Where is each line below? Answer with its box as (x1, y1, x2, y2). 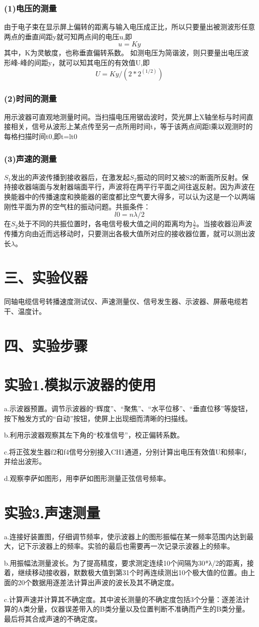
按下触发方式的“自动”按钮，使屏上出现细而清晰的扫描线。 (4, 413, 192, 423)
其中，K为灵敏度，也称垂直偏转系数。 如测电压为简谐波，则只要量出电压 (4, 47, 242, 58)
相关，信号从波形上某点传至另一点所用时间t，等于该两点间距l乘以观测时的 (10, 121, 253, 132)
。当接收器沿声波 (196, 218, 252, 229)
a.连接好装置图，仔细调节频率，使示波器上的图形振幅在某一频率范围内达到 (4, 531, 247, 541)
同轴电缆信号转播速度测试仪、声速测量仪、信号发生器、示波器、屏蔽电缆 (4, 296, 241, 307)
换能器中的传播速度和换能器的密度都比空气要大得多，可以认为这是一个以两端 (4, 191, 255, 201)
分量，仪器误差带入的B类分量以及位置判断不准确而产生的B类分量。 (30, 604, 250, 614)
